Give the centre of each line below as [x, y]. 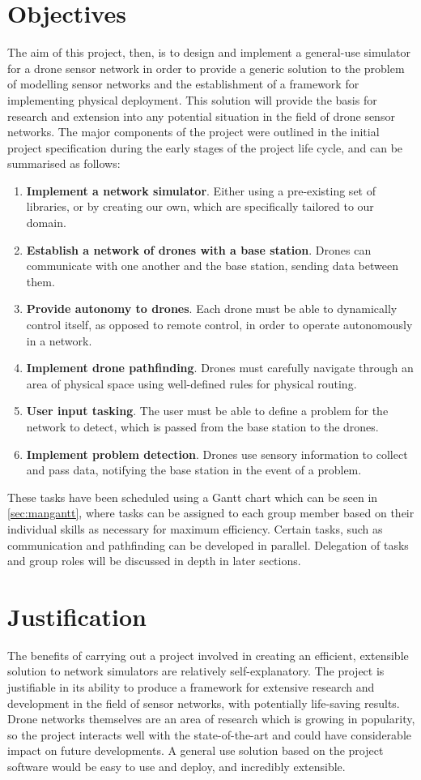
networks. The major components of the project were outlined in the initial [193, 132]
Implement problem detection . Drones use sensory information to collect [217, 454]
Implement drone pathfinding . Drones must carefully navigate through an [220, 368]
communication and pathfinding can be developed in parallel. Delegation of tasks [208, 544]
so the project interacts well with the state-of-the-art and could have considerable [209, 734]
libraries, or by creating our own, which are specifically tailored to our [200, 206]
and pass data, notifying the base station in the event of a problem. [194, 470]
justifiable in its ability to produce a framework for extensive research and [191, 687]
